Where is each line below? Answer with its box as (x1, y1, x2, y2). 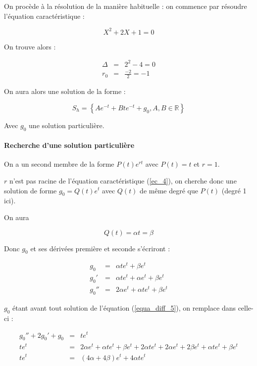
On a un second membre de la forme (4, 159, 114, 169)
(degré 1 (221, 185, 247, 195)
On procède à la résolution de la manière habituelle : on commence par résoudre (4, 1, 247, 11)
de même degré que (140, 185, 198, 195)
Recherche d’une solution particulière (4, 140, 135, 150)
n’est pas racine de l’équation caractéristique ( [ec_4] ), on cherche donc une (9, 175, 237, 185)
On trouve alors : (4, 41, 56, 51)
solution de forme (4, 185, 57, 195)
